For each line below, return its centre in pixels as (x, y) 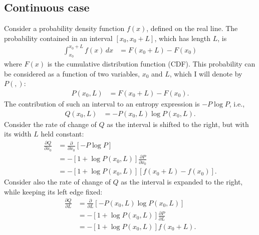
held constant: (62, 134)
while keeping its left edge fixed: (53, 191)
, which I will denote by (206, 73)
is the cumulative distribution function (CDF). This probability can (151, 64)
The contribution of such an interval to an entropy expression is (102, 103)
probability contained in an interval (58, 38)
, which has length (183, 38)
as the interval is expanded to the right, (182, 182)
